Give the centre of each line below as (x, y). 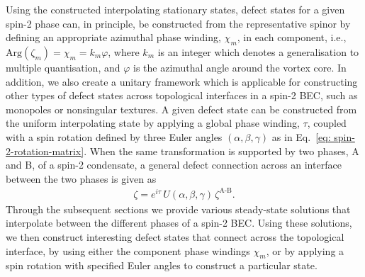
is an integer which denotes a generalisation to (258, 51)
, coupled (327, 123)
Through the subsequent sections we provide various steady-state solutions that (178, 209)
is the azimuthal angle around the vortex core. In (240, 67)
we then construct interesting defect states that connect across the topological (175, 237)
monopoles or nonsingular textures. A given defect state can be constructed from (181, 109)
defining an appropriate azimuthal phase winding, (113, 37)
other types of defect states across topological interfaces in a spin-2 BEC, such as (182, 95)
